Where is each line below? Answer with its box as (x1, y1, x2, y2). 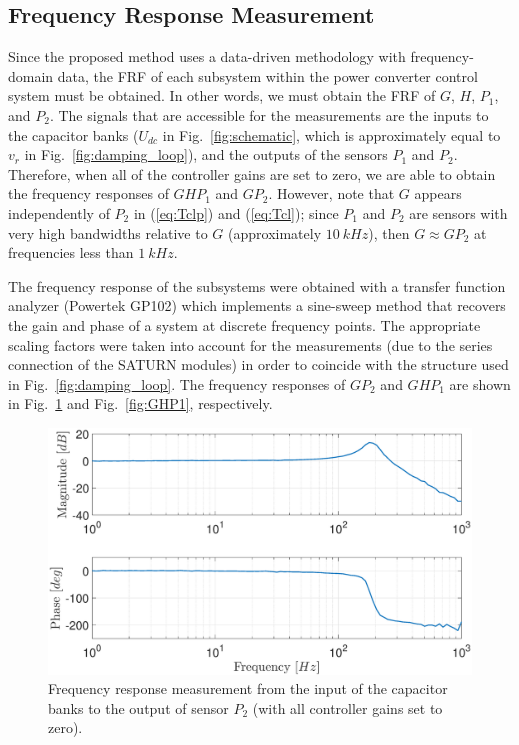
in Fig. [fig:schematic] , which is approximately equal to (162, 124, 501, 145)
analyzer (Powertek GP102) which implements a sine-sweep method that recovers (8, 295, 506, 316)
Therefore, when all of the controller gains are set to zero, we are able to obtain (8, 163, 496, 184)
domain (8, 65, 54, 86)
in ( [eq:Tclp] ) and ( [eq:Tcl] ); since (133, 202, 339, 223)
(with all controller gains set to (252, 697, 443, 718)
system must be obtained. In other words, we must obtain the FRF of (8, 85, 436, 106)
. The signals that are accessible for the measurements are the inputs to (49, 104, 489, 125)
